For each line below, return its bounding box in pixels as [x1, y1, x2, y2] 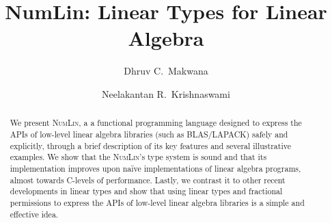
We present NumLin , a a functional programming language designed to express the [10, 117, 302, 129]
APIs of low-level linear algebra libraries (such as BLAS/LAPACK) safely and [10, 128, 288, 140]
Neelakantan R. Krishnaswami [102, 86, 230, 101]
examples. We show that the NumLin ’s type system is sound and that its [10, 151, 267, 163]
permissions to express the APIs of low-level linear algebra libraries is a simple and [10, 196, 305, 208]
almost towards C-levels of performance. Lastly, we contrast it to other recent [10, 174, 286, 185]
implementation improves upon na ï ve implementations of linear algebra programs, [10, 162, 301, 174]
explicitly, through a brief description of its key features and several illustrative [10, 140, 291, 151]
